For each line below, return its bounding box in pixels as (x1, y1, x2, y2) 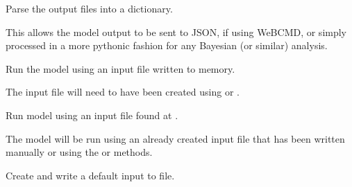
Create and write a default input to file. (6, 168, 175, 182)
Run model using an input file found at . (6, 107, 178, 122)
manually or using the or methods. (6, 145, 153, 159)
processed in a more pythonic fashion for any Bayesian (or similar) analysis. (6, 38, 328, 53)
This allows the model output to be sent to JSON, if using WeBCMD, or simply (6, 24, 347, 39)
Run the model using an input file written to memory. (6, 61, 235, 75)
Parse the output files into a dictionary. (6, 1, 173, 15)
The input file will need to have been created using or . (6, 84, 240, 99)
